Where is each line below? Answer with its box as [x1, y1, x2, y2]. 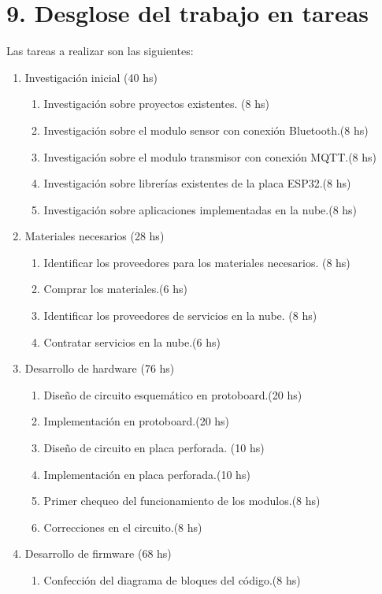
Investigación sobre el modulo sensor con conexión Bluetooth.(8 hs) [43, 121, 369, 138]
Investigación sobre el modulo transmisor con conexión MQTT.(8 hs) [43, 148, 377, 165]
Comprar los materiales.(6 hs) [43, 280, 187, 297]
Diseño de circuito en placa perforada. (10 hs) [43, 440, 265, 456]
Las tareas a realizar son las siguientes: [6, 43, 194, 59]
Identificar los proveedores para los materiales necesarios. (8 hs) [43, 254, 350, 270]
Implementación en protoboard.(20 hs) [43, 413, 230, 429]
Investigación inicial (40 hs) [24, 69, 158, 85]
